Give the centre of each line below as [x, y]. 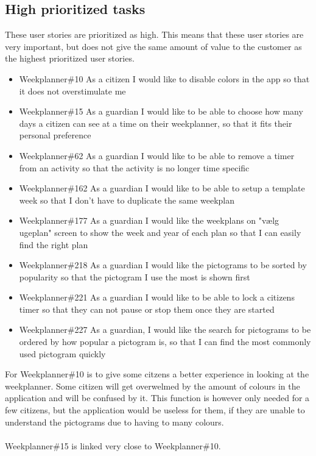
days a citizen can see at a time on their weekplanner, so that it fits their [156, 123]
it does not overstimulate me [72, 91]
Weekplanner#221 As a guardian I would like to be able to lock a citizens [157, 297]
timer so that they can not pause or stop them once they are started [147, 309]
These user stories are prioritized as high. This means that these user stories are [154, 34]
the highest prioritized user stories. [70, 58]
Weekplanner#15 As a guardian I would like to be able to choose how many [161, 111]
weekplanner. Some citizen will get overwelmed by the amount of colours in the [153, 386]
